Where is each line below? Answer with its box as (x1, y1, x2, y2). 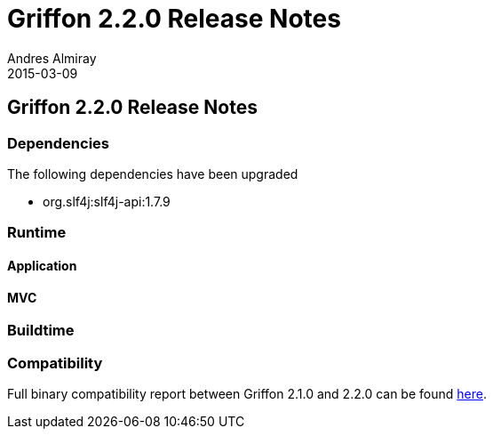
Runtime (7, 223, 67, 242)
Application (7, 257, 77, 273)
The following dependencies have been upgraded (7, 166, 298, 182)
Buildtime (7, 321, 75, 340)
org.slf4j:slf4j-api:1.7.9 (43, 193, 171, 209)
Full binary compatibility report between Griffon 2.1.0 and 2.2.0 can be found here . (7, 385, 487, 401)
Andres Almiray (7, 50, 97, 66)
